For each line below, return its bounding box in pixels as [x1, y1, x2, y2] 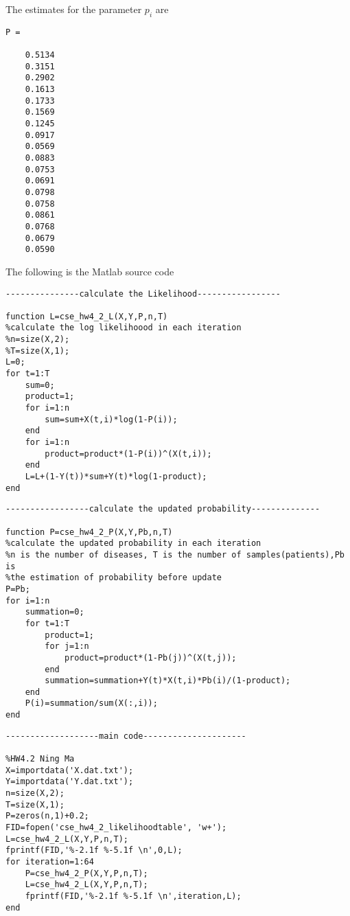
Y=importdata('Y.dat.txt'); [5, 777, 134, 787]
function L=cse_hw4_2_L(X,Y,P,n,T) [5, 311, 168, 321]
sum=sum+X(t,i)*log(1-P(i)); [45, 414, 178, 424]
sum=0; [25, 380, 55, 390]
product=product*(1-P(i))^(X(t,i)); [45, 448, 212, 459]
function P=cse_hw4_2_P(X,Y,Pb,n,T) [5, 527, 173, 537]
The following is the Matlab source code [5, 264, 174, 278]
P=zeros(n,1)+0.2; [5, 811, 89, 821]
